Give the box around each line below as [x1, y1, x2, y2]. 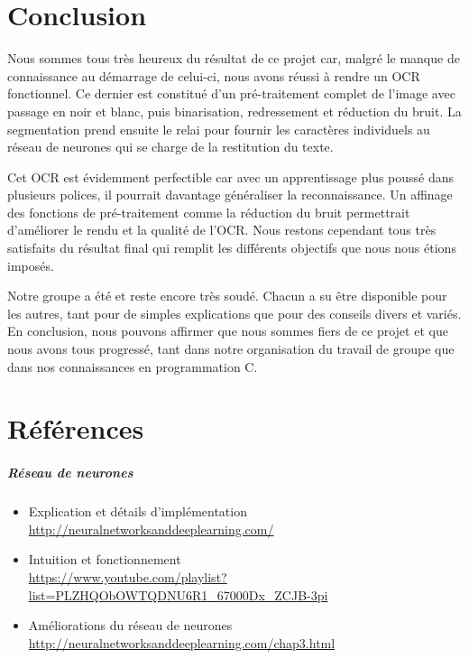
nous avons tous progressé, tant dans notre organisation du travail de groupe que [7, 339, 455, 358]
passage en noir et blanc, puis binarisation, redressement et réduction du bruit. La [7, 101, 462, 120]
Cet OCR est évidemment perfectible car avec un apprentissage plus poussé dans [7, 167, 455, 186]
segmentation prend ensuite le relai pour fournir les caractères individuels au [7, 119, 430, 138]
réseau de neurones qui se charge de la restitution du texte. [7, 137, 334, 156]
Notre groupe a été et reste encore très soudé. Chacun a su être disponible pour [7, 286, 447, 305]
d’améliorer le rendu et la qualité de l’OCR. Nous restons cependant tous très [7, 220, 437, 239]
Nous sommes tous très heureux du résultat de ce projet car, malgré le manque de [7, 49, 460, 68]
